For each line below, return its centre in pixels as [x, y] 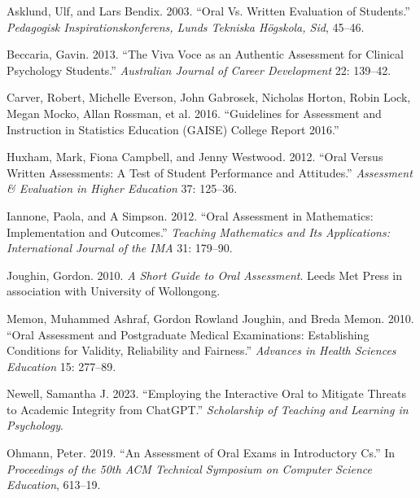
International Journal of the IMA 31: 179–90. [120, 248]
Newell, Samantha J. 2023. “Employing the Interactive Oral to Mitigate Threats [206, 393]
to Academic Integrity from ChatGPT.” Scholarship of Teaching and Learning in [208, 409]
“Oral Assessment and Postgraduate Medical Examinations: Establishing [188, 334]
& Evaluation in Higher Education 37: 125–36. [122, 188]
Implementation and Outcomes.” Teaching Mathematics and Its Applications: [198, 232]
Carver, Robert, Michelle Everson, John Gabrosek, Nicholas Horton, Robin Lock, [209, 97]
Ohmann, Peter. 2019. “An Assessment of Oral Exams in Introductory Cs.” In [201, 453]
